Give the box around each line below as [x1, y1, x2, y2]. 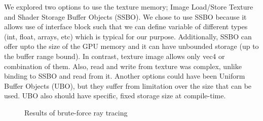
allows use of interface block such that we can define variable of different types [4, 21, 248, 32]
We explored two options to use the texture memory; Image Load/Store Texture [4, 2, 253, 12]
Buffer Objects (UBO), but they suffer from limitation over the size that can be [4, 80, 252, 91]
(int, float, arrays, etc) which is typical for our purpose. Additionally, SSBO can [4, 31, 252, 41]
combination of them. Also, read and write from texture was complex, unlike [4, 60, 242, 71]
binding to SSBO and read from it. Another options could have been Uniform [4, 71, 245, 81]
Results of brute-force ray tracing [24, 107, 128, 117]
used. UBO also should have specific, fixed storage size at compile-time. [4, 90, 226, 101]
